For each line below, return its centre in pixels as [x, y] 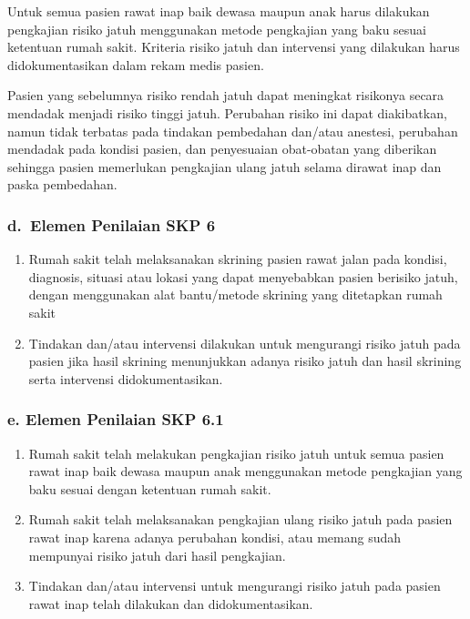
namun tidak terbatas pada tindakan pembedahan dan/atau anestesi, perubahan [233, 131]
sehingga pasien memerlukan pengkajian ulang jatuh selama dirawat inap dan [225, 166]
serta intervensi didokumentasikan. [126, 378]
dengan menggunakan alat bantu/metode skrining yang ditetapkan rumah [235, 294]
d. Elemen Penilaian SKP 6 [112, 224]
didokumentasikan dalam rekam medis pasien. [136, 64]
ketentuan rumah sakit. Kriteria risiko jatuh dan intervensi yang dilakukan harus [234, 47]
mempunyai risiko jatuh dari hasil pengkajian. [157, 555]
